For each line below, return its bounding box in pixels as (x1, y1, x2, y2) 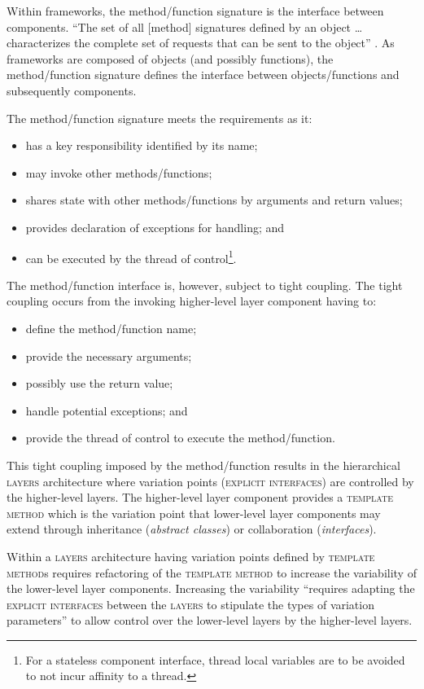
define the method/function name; (25, 319, 197, 336)
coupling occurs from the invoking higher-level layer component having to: (7, 292, 377, 309)
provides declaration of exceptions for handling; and (25, 218, 285, 235)
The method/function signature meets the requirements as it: (7, 109, 313, 126)
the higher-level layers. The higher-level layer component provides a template (7, 489, 393, 506)
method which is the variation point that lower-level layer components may (7, 504, 381, 521)
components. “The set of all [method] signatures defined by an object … (7, 18, 363, 35)
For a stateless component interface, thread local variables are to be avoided (25, 651, 405, 668)
